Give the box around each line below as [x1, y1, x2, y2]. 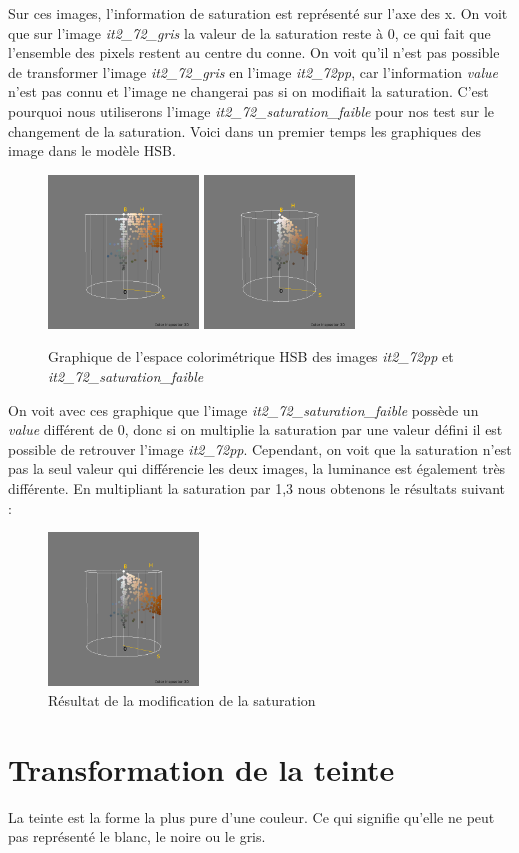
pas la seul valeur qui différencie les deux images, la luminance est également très [8, 458, 506, 479]
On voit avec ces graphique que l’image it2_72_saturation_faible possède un [8, 399, 479, 420]
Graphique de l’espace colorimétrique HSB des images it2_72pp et [48, 346, 454, 367]
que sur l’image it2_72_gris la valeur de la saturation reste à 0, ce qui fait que [8, 22, 491, 43]
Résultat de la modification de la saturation [48, 689, 316, 710]
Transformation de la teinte [8, 748, 395, 789]
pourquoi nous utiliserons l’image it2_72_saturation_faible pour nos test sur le [8, 100, 495, 121]
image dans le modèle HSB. [8, 140, 176, 161]
